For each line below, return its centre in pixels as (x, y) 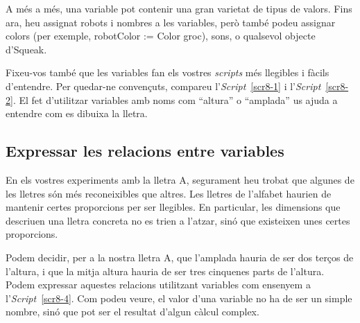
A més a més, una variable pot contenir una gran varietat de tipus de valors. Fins (179, 8)
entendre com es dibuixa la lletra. (77, 113)
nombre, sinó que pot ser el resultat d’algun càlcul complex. (132, 312)
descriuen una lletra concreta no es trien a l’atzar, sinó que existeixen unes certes (178, 220)
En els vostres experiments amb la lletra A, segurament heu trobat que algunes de (180, 179)
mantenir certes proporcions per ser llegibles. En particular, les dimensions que (173, 207)
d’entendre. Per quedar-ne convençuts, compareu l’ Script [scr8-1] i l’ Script (163, 86)
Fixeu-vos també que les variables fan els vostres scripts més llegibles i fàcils (168, 72)
